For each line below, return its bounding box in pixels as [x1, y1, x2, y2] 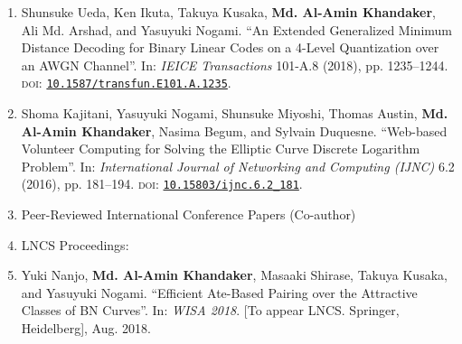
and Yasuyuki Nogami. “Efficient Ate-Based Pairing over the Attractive [21, 283, 418, 302]
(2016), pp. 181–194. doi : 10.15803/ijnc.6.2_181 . [21, 174, 303, 193]
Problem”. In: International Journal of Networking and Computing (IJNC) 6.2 [21, 156, 455, 175]
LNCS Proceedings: [21, 235, 129, 254]
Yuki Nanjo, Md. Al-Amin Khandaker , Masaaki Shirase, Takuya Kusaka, [21, 265, 448, 284]
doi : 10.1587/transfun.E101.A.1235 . [21, 73, 231, 92]
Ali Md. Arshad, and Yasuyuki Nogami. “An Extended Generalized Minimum [21, 20, 452, 39]
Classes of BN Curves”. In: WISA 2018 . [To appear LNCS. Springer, [21, 301, 400, 320]
